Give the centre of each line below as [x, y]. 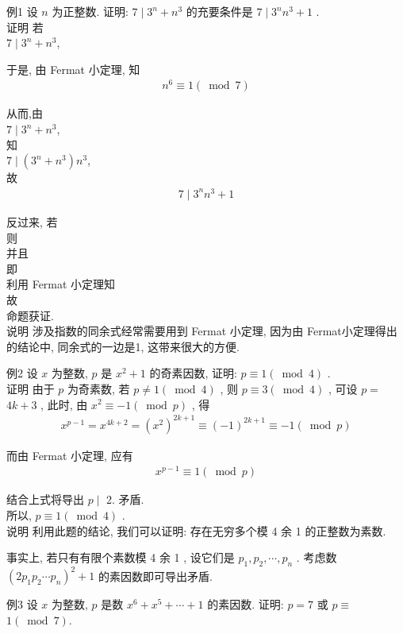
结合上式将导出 [45, 499]
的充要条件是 [219, 11]
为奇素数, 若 [99, 388]
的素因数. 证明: [246, 604]
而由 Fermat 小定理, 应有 [70, 455]
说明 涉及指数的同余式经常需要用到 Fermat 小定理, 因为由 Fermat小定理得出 [202, 331]
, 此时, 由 [64, 404]
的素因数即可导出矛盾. [155, 576]
